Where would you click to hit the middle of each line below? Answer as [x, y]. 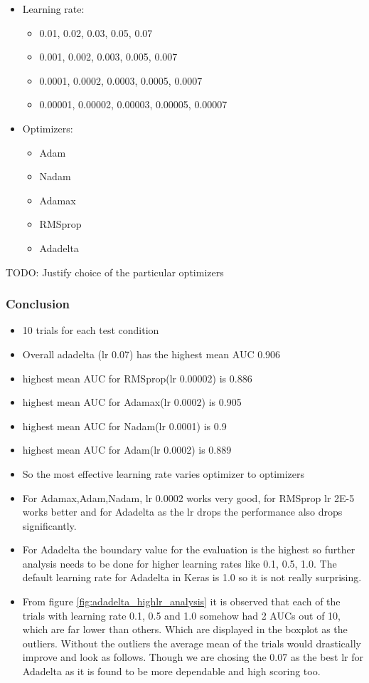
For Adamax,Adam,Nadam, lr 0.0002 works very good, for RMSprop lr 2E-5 [188, 497]
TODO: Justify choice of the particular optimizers [115, 272]
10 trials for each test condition [91, 330]
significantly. [49, 525]
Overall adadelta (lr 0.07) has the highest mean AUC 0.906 [151, 354]
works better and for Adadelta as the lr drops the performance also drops [182, 512]
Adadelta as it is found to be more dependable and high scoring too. [171, 671]
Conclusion [38, 304]
